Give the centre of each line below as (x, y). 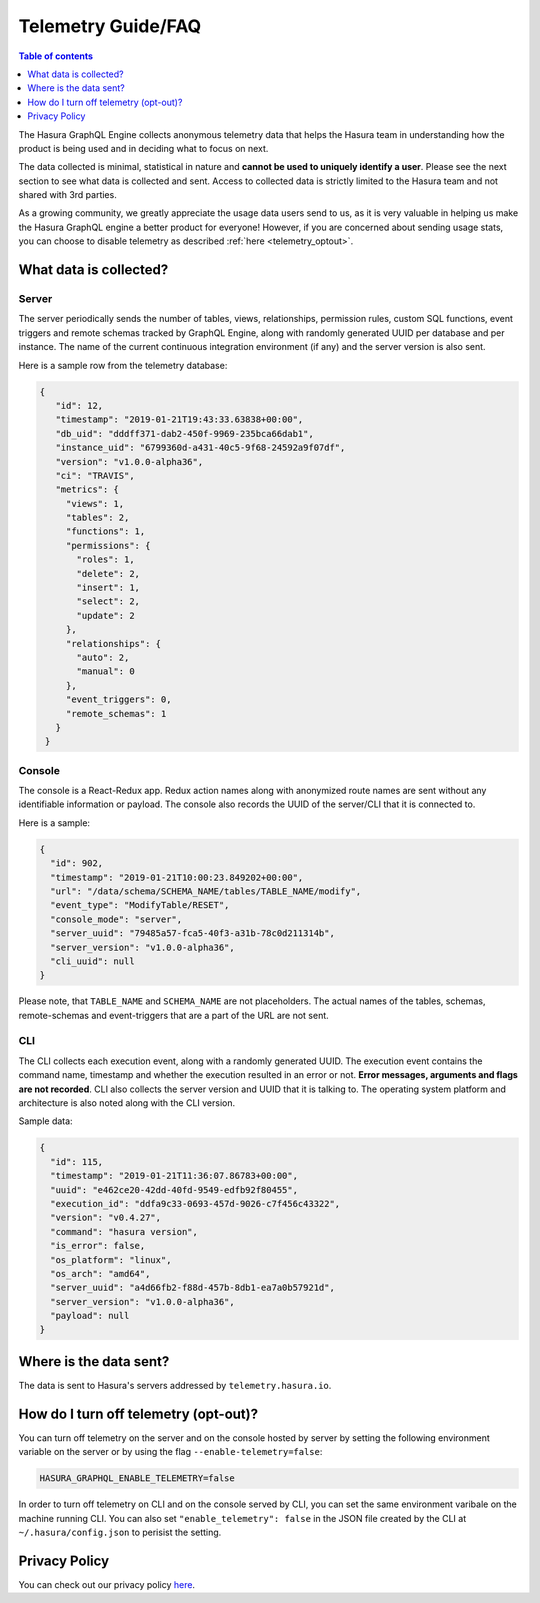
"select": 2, (108, 601)
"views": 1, (95, 503)
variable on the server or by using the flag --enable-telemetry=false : (170, 1452)
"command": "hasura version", (124, 1231)
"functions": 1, (105, 531)
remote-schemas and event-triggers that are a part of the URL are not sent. (173, 1015)
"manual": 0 (105, 671)
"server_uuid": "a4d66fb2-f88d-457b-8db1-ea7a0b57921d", (192, 1288)
